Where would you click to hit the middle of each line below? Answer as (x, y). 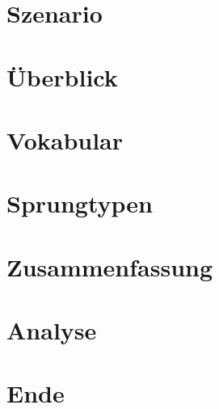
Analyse (52, 330)
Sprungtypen (80, 203)
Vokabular (65, 139)
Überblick (62, 76)
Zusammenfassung (110, 266)
